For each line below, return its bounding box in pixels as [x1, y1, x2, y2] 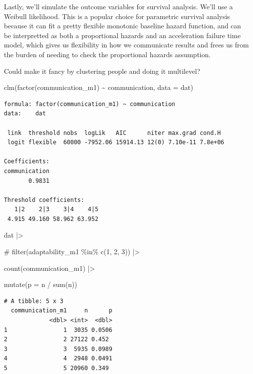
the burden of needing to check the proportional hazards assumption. [4, 49, 211, 59]
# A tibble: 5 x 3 [4, 297, 63, 305]
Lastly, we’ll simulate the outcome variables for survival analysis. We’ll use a [4, 1, 233, 11]
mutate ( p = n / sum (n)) [4, 279, 77, 289]
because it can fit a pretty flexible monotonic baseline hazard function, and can [4, 21, 241, 31]
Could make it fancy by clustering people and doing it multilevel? [4, 66, 200, 76]
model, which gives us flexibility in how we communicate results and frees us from [4, 40, 249, 50]
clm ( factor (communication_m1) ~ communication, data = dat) [4, 82, 193, 92]
